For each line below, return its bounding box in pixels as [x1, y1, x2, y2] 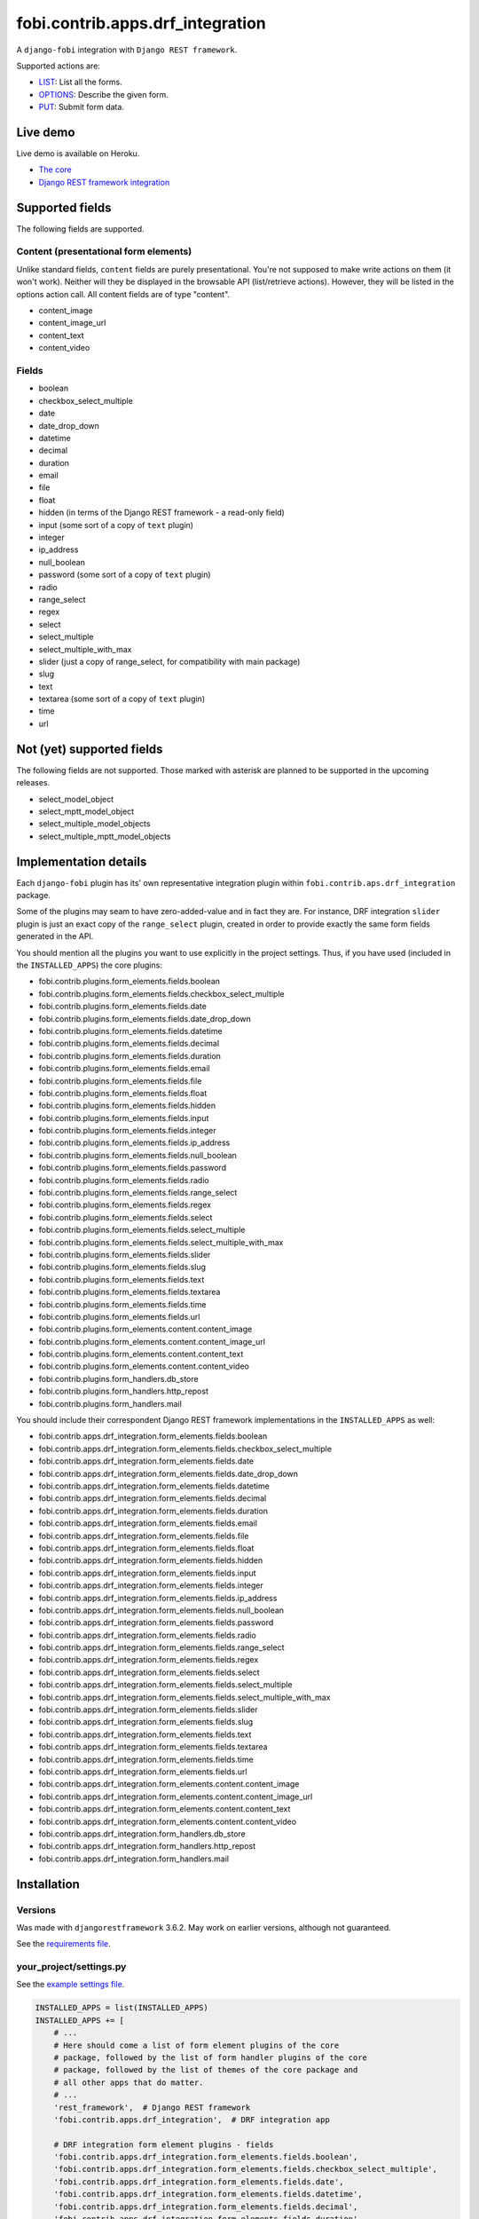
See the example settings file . [16, 1979, 125, 1990]
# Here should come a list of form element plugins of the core [53, 2040, 340, 2050]
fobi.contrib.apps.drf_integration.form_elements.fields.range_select [38, 1642, 285, 1653]
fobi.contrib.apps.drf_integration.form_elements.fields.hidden [38, 1555, 263, 1566]
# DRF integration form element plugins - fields [53, 2139, 274, 2150]
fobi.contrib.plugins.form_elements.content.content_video [38, 1361, 250, 1371]
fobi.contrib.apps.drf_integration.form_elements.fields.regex [38, 1654, 259, 1665]
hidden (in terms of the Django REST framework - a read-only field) [38, 507, 286, 518]
